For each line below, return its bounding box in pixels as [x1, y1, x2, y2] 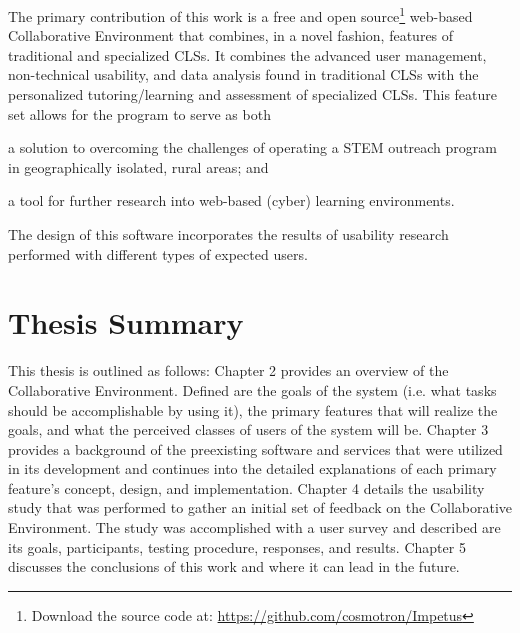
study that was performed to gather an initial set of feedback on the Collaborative [8, 497, 513, 518]
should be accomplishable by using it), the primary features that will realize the [8, 399, 498, 420]
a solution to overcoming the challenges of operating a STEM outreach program [8, 137, 497, 158]
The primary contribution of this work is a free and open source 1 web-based [8, 3, 473, 26]
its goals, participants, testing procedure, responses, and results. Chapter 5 [8, 536, 466, 557]
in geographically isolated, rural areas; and [8, 156, 269, 177]
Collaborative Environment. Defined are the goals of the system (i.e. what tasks [8, 379, 497, 400]
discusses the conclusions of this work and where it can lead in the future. [8, 556, 460, 577]
